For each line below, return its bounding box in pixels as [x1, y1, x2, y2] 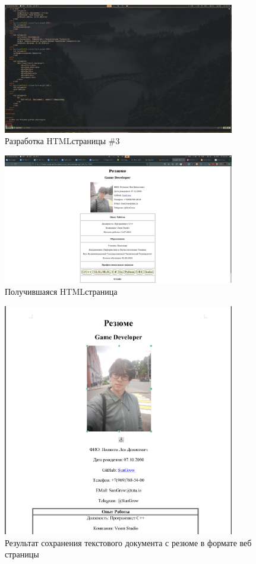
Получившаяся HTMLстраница [5, 285, 118, 298]
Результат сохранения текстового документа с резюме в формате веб [5, 536, 252, 549]
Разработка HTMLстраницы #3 [5, 135, 120, 147]
